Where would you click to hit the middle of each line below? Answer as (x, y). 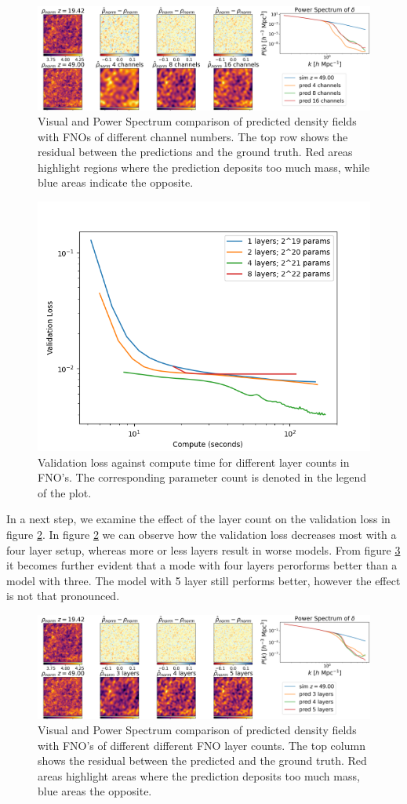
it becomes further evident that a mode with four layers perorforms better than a (202, 565)
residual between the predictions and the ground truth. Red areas (195, 152)
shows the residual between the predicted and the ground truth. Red (202, 760)
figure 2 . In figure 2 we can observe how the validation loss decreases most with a (202, 535)
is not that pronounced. (63, 596)
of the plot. (65, 492)
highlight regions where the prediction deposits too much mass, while (204, 167)
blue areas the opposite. (95, 791)
